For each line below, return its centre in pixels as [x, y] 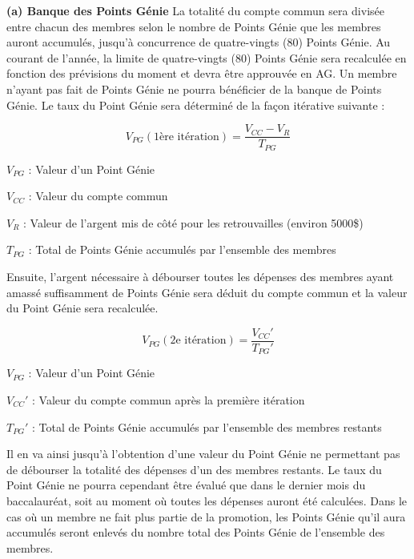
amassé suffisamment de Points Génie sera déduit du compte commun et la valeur [207, 292]
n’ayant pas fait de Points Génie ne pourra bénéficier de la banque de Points [194, 88]
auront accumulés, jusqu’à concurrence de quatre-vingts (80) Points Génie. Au [199, 42]
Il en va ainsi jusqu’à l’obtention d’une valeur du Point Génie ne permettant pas [203, 454]
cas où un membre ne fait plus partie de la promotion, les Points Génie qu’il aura [206, 516]
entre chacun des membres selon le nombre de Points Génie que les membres [194, 26]
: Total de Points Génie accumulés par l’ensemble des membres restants [207, 426]
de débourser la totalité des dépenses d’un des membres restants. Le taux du [194, 469]
